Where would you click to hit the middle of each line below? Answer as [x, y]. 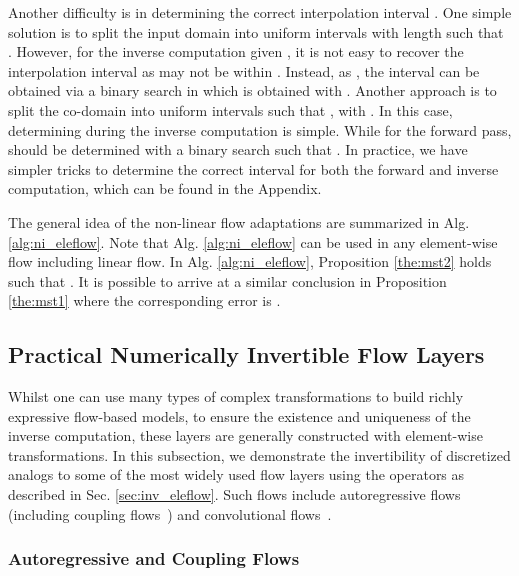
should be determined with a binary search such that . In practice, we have [238, 149]
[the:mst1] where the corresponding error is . [144, 300]
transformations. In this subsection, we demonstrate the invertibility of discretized [259, 454]
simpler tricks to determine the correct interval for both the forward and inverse [253, 168]
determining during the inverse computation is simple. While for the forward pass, [260, 129]
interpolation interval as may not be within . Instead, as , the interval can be [244, 70]
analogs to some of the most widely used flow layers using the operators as [236, 474]
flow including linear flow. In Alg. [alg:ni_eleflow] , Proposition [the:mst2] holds [250, 261]
